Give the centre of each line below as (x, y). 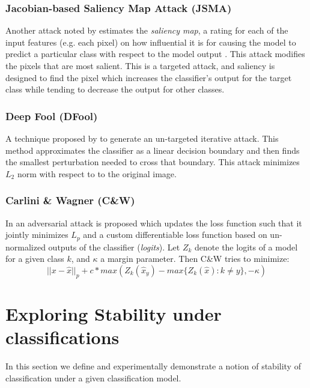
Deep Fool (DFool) (52, 116)
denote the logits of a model (246, 247)
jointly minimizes (37, 235)
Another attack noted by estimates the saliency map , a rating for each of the (147, 30)
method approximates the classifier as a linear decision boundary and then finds (153, 150)
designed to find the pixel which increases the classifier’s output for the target (149, 77)
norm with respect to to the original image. (97, 173)
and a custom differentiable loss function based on (175, 235)
